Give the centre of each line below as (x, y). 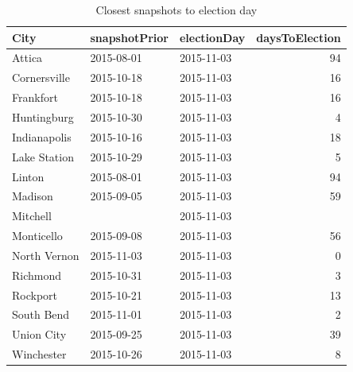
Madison (33, 196)
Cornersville (41, 77)
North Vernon (46, 255)
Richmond (37, 275)
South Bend (41, 314)
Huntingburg (43, 116)
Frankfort (35, 97)
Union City (39, 334)
